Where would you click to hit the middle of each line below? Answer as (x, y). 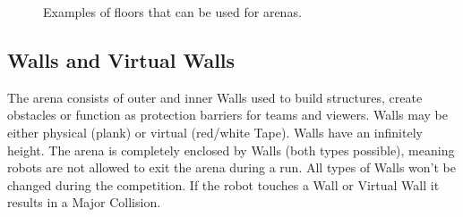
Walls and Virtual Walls (121, 59)
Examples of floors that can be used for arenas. (172, 12)
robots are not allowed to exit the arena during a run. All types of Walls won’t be (231, 167)
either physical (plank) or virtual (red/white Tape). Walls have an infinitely (215, 132)
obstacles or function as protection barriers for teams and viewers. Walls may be (227, 115)
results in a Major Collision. (84, 202)
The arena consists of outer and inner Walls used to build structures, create (215, 97)
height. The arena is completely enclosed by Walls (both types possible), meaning (231, 150)
